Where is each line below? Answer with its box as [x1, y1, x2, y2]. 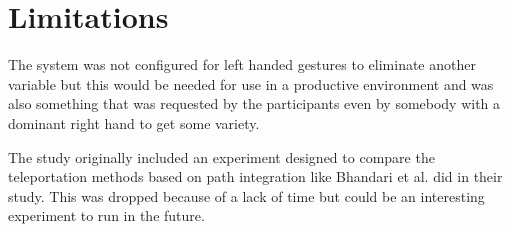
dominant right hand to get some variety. [8, 112, 260, 133]
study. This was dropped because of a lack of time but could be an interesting [8, 185, 485, 206]
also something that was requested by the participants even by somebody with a [8, 93, 501, 114]
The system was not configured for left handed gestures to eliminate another [8, 54, 476, 75]
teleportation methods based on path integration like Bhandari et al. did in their [8, 166, 503, 187]
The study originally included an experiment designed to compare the [8, 146, 435, 167]
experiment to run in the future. [8, 205, 205, 226]
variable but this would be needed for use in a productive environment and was [8, 73, 494, 94]
